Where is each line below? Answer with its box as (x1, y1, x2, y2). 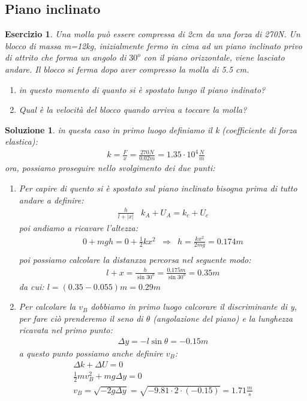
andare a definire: (19, 193, 84, 206)
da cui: (19, 280, 44, 292)
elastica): (5, 135, 38, 148)
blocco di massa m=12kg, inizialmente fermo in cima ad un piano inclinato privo (5, 39, 302, 52)
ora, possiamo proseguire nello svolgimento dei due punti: (5, 161, 215, 174)
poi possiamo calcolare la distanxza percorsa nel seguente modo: (19, 253, 251, 265)
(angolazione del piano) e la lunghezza (153, 312, 293, 324)
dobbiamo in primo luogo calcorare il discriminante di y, (91, 300, 297, 313)
